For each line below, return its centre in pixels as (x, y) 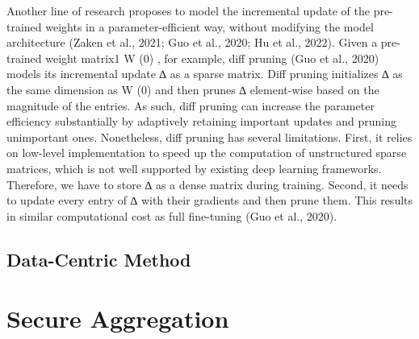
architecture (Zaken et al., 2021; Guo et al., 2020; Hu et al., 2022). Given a (192, 42)
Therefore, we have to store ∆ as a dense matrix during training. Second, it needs (207, 184)
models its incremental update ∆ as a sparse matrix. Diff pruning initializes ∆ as (205, 74)
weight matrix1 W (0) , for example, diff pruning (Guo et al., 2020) (212, 58)
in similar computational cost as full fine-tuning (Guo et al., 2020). (172, 215)
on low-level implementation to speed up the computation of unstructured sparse (207, 153)
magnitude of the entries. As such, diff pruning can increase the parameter (191, 105)
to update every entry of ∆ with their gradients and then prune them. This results (210, 200)
